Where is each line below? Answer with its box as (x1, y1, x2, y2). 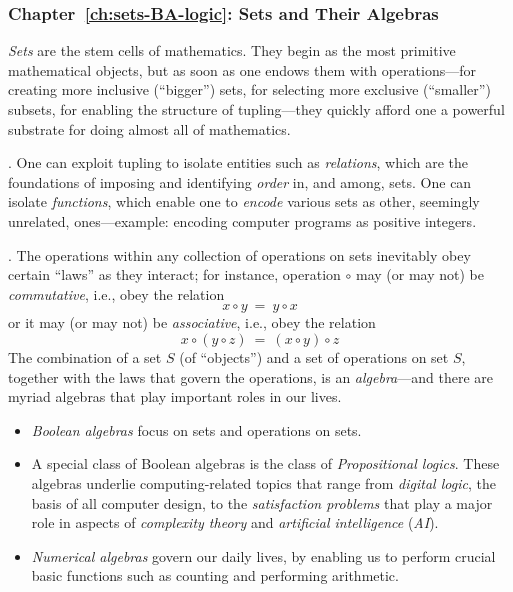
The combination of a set (8, 346, 162, 367)
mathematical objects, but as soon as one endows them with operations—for (8, 59, 476, 80)
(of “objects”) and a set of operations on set (179, 346, 449, 367)
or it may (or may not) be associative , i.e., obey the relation (8, 312, 376, 333)
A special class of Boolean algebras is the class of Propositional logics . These (31, 453, 500, 474)
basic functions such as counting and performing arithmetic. (31, 565, 399, 586)
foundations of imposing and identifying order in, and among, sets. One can (8, 171, 472, 192)
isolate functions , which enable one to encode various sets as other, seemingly (8, 191, 480, 212)
